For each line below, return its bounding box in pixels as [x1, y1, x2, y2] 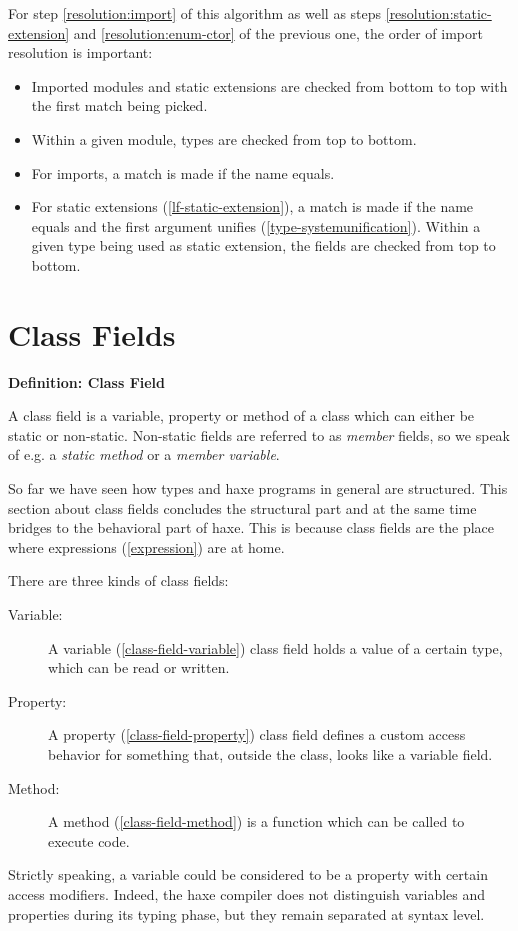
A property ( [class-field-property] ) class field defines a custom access [48, 724, 466, 745]
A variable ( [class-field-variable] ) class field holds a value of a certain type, [48, 637, 503, 658]
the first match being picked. [31, 95, 208, 116]
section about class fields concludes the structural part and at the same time [8, 497, 477, 518]
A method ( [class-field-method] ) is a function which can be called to [48, 811, 465, 832]
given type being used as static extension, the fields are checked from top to [31, 235, 496, 256]
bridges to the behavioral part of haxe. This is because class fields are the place [8, 517, 494, 538]
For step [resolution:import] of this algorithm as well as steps [8, 3, 382, 23]
